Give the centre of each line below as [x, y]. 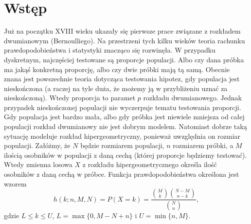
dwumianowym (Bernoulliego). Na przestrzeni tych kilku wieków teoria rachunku [125, 40]
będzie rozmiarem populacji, [122, 145]
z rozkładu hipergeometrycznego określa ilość [150, 164]
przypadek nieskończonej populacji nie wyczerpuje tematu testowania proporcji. [123, 107]
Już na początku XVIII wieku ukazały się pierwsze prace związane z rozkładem [122, 31]
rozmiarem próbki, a [203, 145]
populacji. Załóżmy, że [37, 145]
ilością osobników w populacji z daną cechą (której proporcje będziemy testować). [125, 155]
